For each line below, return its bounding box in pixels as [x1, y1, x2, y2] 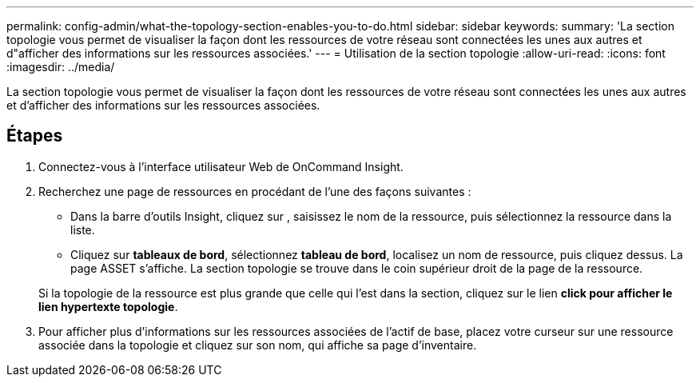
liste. [70, 222, 95, 237]
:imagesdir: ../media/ [6, 60, 115, 74]
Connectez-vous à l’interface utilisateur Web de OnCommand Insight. [38, 159, 404, 174]
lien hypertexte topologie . [38, 299, 178, 313]
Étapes [6, 126, 63, 146]
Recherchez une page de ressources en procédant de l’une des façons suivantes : [38, 184, 471, 198]
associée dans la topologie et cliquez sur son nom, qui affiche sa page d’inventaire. [38, 337, 477, 352]
